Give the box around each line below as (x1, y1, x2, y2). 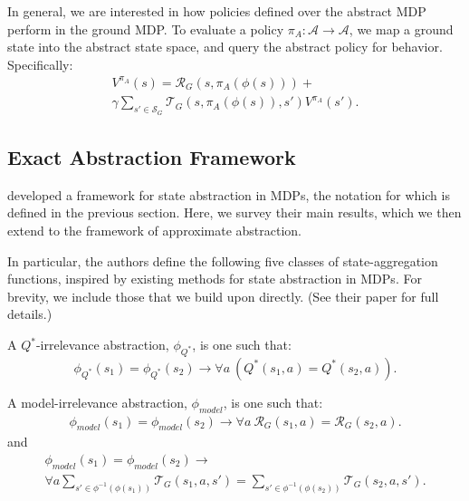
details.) (7, 304, 53, 323)
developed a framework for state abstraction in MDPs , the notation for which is (7, 185, 450, 204)
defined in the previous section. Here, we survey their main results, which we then (7, 203, 462, 222)
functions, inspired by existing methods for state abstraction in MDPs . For (7, 269, 422, 288)
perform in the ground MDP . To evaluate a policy (7, 19, 284, 38)
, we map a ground (349, 19, 454, 38)
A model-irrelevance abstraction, (7, 392, 187, 411)
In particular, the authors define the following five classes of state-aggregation (7, 251, 438, 270)
